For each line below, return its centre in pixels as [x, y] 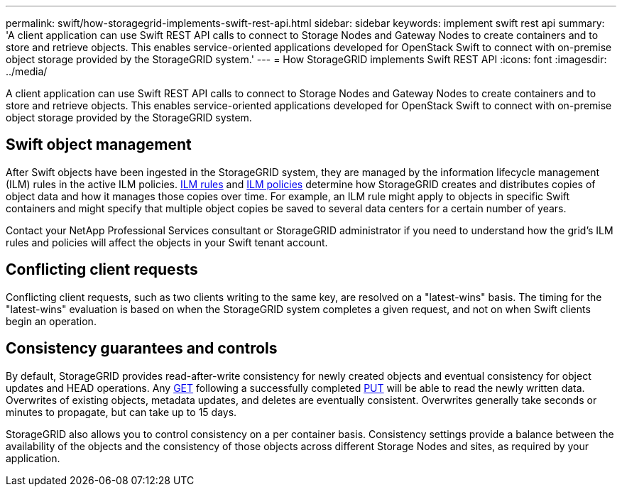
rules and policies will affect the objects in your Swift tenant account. [167, 242]
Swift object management [99, 145]
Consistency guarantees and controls [142, 349]
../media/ [27, 71]
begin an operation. [51, 321]
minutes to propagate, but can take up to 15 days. [121, 412]
